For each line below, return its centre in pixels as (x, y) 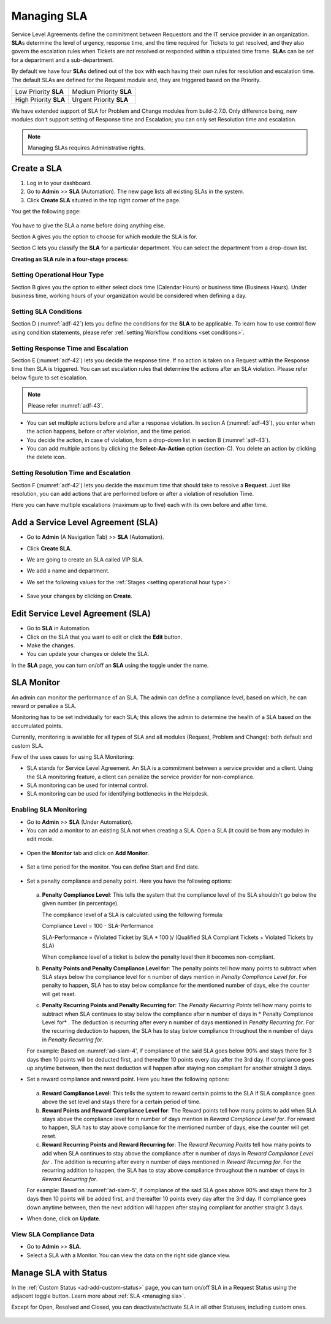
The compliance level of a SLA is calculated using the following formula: (133, 915)
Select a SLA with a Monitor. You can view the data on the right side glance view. (129, 1255)
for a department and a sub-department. (63, 60)
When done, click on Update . (64, 1219)
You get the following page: (46, 211)
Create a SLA (37, 168)
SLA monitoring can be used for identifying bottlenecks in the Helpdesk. (118, 794)
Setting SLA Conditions (47, 311)
